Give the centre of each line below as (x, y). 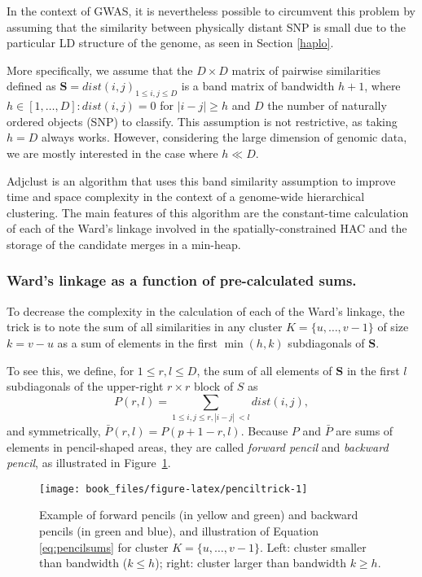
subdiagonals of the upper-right (85, 386)
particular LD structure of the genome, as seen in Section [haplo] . (170, 43)
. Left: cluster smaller (313, 546)
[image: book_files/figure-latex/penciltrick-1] (174, 489)
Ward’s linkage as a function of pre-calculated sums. (182, 280)
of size (393, 327)
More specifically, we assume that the (100, 70)
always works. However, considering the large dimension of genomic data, (224, 137)
